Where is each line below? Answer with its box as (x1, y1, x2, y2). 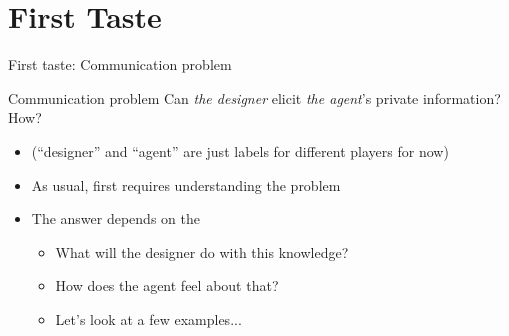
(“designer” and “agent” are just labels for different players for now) (31, 140, 449, 161)
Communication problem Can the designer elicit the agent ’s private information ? (8, 87, 501, 108)
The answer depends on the (31, 208, 200, 229)
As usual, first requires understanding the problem (31, 174, 341, 195)
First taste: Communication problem (8, 54, 232, 75)
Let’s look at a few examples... (55, 308, 242, 329)
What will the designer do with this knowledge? (55, 241, 349, 262)
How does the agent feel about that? (55, 275, 279, 296)
